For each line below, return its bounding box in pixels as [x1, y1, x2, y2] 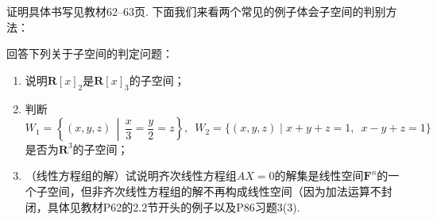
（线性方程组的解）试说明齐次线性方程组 [25, 167, 237, 184]
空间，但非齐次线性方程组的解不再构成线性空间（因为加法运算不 [47, 182, 381, 199]
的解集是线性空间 [274, 167, 364, 184]
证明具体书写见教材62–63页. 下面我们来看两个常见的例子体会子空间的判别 [6, 3, 386, 19]
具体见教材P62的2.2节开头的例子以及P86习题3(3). [47, 198, 300, 215]
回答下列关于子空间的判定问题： [6, 45, 173, 62]
